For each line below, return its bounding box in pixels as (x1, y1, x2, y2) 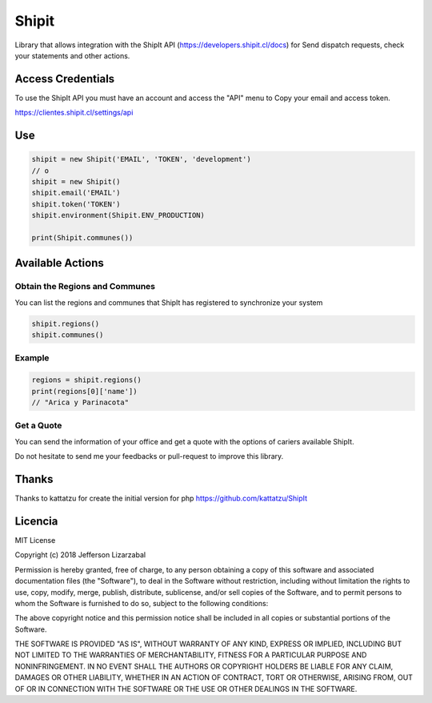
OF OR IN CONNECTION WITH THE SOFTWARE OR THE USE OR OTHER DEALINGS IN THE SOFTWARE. (14, 684, 358, 693)
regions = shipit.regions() (31, 376, 142, 384)
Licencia (14, 514, 58, 528)
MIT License (14, 535, 56, 544)
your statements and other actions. (14, 50, 130, 60)
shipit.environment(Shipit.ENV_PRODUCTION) (31, 211, 206, 220)
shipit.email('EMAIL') (31, 188, 121, 198)
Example (14, 352, 50, 364)
